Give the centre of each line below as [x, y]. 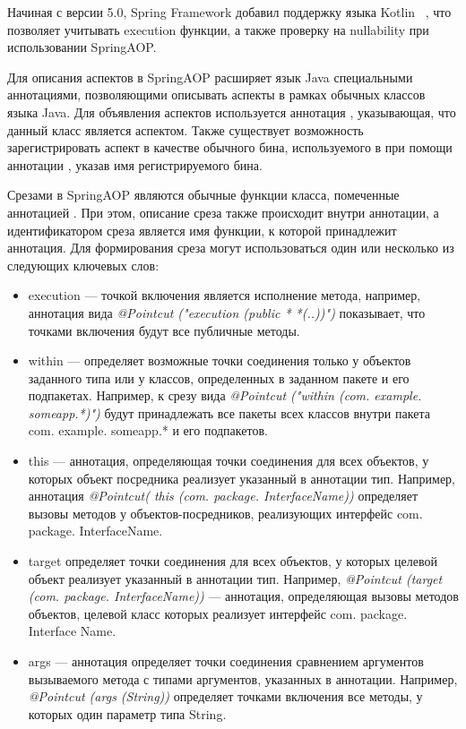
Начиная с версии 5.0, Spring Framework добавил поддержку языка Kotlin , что [229, 12]
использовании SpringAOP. [82, 47]
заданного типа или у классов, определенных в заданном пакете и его [219, 377]
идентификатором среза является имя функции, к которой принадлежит [202, 230]
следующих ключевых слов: [83, 265]
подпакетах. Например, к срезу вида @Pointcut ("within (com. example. [225, 395]
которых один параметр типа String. [127, 713]
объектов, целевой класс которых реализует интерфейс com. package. [218, 613]
